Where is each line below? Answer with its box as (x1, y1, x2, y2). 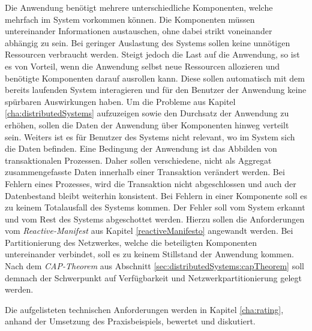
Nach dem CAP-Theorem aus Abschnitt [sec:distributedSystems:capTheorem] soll (5, 260, 304, 272)
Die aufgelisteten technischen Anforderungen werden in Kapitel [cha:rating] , (5, 303, 284, 315)
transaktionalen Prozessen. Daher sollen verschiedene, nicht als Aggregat (5, 154, 272, 166)
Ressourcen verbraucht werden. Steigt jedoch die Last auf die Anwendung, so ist (5, 48, 300, 61)
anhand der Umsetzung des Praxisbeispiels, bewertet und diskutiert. (5, 315, 256, 327)
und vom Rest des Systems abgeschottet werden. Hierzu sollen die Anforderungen (5, 212, 305, 225)
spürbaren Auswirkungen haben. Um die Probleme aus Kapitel (5, 95, 236, 107)
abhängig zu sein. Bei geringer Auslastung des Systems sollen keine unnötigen (5, 36, 290, 49)
